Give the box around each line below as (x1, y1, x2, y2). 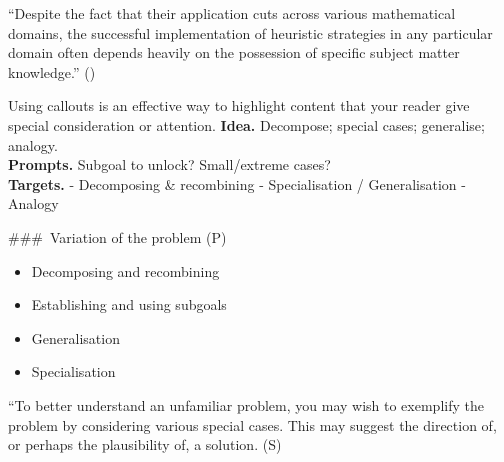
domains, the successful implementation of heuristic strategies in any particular (8, 22, 493, 43)
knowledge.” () (8, 61, 96, 82)
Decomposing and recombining (31, 260, 220, 281)
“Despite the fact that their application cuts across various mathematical (8, 3, 456, 23)
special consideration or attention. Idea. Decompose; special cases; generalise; (8, 114, 485, 135)
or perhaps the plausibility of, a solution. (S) (8, 434, 282, 455)
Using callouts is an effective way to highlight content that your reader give (8, 95, 470, 116)
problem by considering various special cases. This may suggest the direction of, (8, 414, 497, 435)
